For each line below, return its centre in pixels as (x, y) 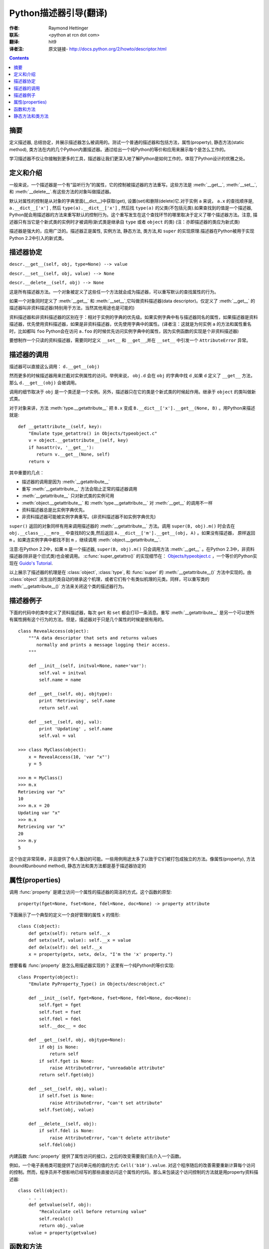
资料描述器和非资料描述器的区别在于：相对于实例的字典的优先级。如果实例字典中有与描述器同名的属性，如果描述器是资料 (134, 317)
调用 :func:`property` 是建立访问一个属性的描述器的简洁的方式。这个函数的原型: (90, 892)
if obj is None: (59, 1047)
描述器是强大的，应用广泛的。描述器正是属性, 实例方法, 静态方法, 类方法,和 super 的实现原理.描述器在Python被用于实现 (132, 231)
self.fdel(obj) (58, 1145)
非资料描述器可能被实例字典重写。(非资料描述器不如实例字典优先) (89, 517)
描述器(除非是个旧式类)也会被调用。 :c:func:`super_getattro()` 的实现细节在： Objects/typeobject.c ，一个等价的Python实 (133, 556)
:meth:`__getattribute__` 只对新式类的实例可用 (68, 496)
